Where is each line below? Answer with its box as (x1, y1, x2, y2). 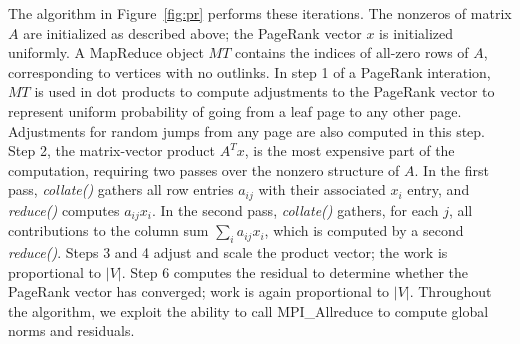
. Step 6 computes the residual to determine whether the (121, 261, 469, 282)
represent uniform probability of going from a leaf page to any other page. (8, 100, 462, 121)
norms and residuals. (8, 320, 135, 341)
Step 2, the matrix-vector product (8, 140, 216, 161)
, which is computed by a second (264, 220, 464, 241)
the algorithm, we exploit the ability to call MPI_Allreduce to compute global (8, 300, 489, 321)
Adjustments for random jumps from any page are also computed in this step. (8, 120, 486, 141)
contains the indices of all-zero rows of (234, 42, 469, 63)
